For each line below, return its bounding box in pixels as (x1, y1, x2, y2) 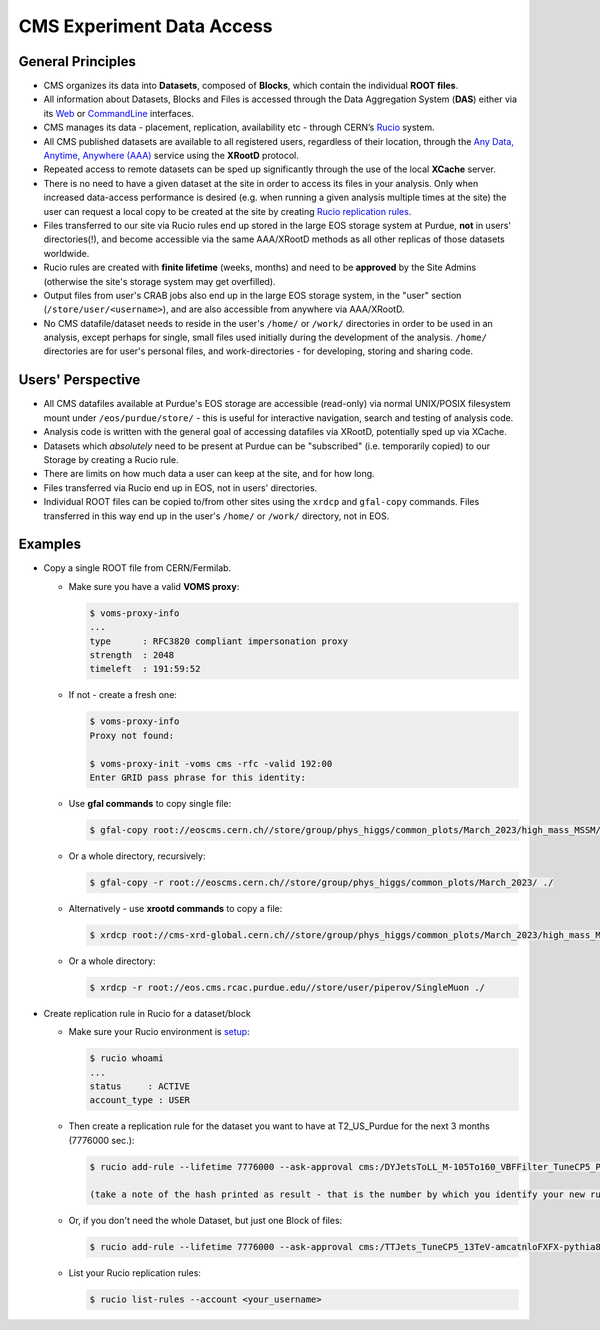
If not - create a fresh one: (68, 689, 177, 701)
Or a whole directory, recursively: (68, 850, 206, 862)
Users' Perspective (18, 371, 141, 389)
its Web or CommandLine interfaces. (43, 107, 195, 119)
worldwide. (43, 247, 90, 259)
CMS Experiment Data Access (18, 15, 274, 37)
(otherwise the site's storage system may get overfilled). (43, 275, 276, 287)
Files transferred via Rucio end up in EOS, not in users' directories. (43, 481, 318, 494)
